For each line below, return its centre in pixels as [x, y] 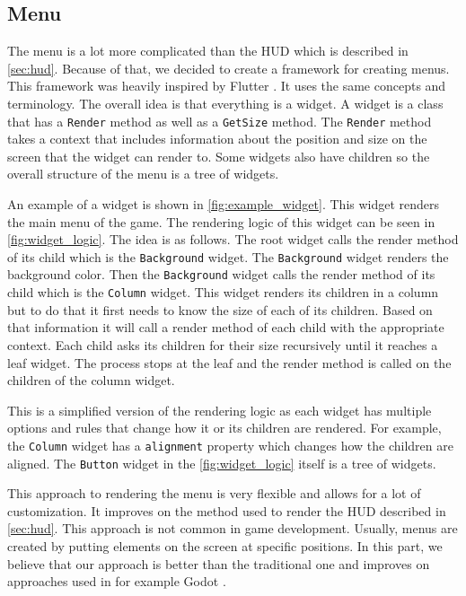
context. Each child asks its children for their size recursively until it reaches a [223, 344]
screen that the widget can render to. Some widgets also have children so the [219, 156]
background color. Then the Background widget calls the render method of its [221, 274]
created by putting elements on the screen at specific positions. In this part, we [225, 546]
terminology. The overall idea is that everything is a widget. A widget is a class [225, 103]
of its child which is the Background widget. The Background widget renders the [228, 256]
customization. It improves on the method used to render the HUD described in [227, 510]
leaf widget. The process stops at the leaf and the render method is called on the [229, 362]
